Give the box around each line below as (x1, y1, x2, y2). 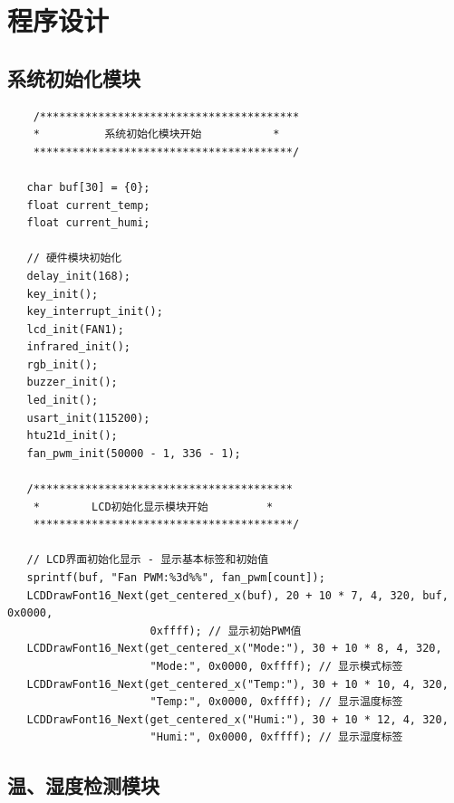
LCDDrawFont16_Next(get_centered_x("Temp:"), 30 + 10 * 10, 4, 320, (26, 677, 449, 691)
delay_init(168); (26, 269, 131, 282)
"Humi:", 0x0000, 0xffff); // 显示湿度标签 (150, 731, 403, 744)
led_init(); (26, 394, 99, 407)
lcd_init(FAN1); (26, 322, 124, 336)
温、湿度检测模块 (7, 771, 159, 799)
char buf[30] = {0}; (26, 180, 150, 194)
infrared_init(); (26, 340, 131, 354)
